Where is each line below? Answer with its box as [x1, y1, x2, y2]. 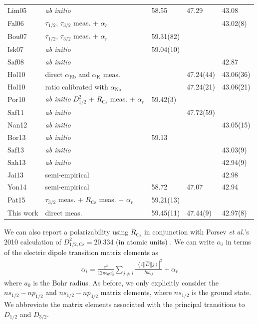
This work [7, 207, 38, 217]
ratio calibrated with [45, 81, 108, 91]
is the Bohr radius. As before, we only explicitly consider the [33, 277, 219, 287]
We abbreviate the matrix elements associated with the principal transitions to [4, 299, 245, 309]
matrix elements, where [100, 287, 172, 297]
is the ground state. [191, 287, 252, 297]
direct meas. [45, 207, 82, 217]
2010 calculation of [4, 236, 61, 246]
